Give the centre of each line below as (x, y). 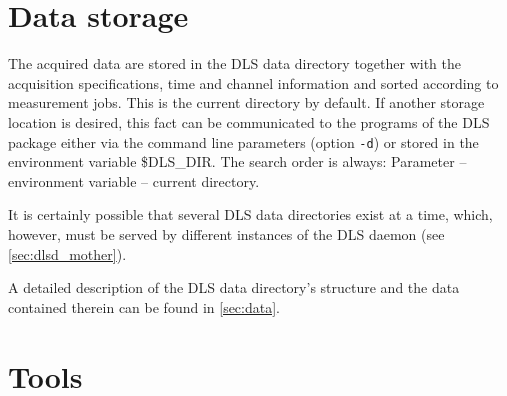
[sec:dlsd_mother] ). (67, 253)
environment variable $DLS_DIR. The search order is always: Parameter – (237, 161)
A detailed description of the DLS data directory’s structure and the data (234, 287)
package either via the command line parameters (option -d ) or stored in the (243, 141)
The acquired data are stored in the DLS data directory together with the (234, 63)
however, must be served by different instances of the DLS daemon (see (226, 233)
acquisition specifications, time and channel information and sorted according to (253, 82)
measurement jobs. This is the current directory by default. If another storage (246, 102)
